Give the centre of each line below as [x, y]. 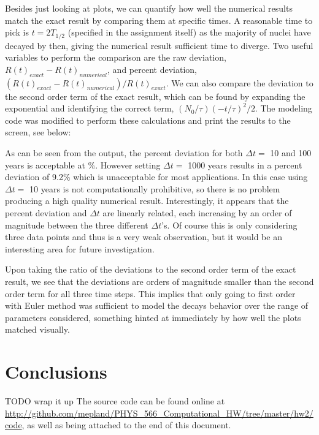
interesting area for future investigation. [80, 248]
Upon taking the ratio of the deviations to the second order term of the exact [151, 269]
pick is [17, 32]
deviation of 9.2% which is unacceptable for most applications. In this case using [156, 177]
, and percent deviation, [152, 69]
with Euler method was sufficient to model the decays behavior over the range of [157, 305]
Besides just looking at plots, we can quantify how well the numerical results [149, 8]
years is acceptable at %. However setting [83, 165]
